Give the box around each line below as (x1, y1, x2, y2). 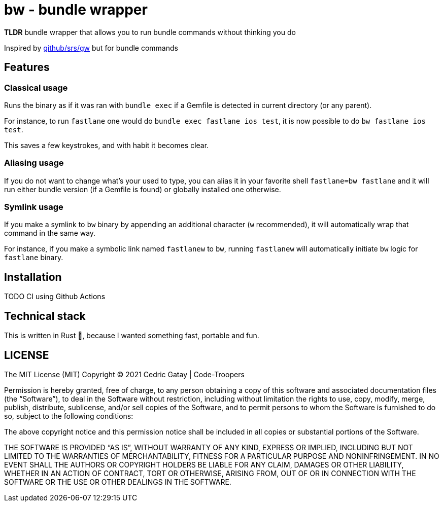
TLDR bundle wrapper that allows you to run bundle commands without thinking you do (4, 27, 296, 37)
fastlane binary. (4, 253, 63, 262)
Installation (4, 270, 62, 283)
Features (4, 61, 50, 74)
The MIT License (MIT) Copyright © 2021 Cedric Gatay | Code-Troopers (4, 370, 245, 379)
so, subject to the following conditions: (4, 412, 133, 420)
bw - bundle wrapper (4, 1, 148, 18)
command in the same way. (4, 229, 96, 238)
